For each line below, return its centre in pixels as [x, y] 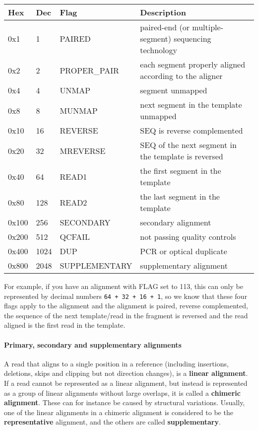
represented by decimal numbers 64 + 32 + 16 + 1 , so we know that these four [126, 296]
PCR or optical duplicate [184, 251]
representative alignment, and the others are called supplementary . [112, 422]
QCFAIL [75, 237]
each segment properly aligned [193, 64]
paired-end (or [165, 27]
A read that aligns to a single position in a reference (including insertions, [116, 363]
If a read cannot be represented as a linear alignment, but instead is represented [126, 383]
